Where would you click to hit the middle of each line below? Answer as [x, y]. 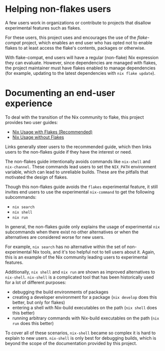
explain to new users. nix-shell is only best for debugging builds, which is [81, 338]
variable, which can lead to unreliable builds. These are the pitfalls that [77, 172]
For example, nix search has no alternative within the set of [66, 247]
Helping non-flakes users [58, 9]
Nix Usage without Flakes [38, 137]
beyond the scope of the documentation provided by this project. [71, 343]
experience [29, 104]
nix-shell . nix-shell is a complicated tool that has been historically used [80, 277]
